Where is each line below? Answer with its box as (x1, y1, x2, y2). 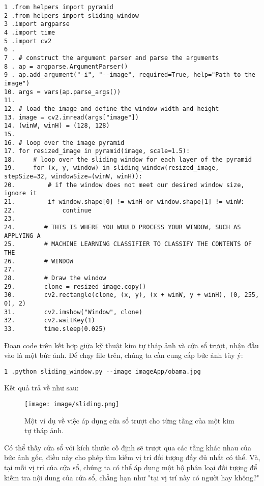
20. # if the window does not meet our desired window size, (4, 181, 245, 189)
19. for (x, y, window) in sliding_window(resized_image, (4, 164, 219, 172)
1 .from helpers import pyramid (4, 4, 113, 11)
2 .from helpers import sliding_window (4, 12, 139, 19)
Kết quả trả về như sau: (4, 382, 79, 393)
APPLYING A (4, 232, 41, 239)
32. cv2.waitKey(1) (4, 317, 95, 324)
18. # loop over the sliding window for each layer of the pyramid (4, 156, 252, 163)
